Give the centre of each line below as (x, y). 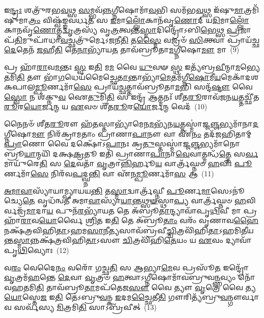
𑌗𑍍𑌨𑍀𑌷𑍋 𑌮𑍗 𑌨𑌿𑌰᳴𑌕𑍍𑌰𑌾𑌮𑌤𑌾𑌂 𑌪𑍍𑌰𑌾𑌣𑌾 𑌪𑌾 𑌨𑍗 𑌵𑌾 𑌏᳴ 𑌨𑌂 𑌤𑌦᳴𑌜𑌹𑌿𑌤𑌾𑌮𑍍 (128, 133)
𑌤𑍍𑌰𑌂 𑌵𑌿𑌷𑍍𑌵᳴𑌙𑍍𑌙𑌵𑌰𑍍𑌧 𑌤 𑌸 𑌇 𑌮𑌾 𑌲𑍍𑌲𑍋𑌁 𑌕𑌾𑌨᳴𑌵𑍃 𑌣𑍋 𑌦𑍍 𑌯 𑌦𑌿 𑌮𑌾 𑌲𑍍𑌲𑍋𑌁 (139, 20)
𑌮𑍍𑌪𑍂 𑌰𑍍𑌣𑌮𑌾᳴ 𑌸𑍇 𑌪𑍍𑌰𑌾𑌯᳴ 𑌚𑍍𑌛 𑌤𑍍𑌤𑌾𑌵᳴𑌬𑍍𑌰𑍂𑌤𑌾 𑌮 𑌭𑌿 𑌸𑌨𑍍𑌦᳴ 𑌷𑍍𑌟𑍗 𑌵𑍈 (144, 87)
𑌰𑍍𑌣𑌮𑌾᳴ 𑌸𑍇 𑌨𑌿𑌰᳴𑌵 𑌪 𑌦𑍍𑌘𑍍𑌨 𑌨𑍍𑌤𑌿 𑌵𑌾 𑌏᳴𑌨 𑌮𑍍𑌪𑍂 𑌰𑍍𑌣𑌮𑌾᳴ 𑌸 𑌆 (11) (109, 173)
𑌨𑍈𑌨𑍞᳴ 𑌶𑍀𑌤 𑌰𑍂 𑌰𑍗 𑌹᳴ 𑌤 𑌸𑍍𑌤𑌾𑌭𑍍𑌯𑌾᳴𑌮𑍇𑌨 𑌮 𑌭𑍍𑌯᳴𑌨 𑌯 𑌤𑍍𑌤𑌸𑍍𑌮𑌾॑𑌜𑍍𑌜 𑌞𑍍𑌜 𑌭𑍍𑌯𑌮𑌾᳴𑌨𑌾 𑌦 (131, 123)
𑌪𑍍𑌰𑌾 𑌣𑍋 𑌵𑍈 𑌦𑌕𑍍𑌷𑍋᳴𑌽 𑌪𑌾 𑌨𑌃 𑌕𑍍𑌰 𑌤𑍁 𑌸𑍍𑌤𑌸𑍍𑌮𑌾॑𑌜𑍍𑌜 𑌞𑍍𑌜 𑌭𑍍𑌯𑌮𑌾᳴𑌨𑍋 (122, 144)
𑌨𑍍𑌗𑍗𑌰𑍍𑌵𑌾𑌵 (244, 297)
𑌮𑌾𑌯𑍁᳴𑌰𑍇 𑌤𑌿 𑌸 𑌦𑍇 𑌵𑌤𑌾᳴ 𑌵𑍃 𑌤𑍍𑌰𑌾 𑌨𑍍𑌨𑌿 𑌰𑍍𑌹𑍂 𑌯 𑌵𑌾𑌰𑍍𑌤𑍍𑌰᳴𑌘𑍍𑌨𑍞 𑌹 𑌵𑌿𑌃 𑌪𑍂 (128, 163)
